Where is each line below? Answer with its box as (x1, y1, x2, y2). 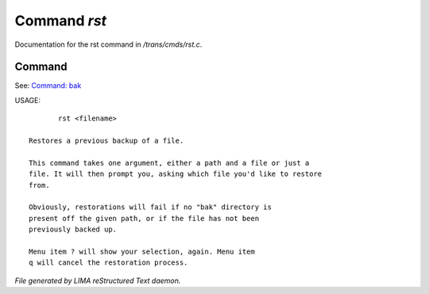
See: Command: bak (14, 81, 82, 90)
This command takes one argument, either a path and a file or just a (29, 158, 310, 167)
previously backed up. (29, 225, 118, 234)
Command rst (14, 12, 107, 29)
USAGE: (14, 95, 41, 105)
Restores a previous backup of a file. (29, 136, 184, 146)
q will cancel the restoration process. (29, 258, 188, 267)
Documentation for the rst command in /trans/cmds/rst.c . (14, 40, 203, 49)
